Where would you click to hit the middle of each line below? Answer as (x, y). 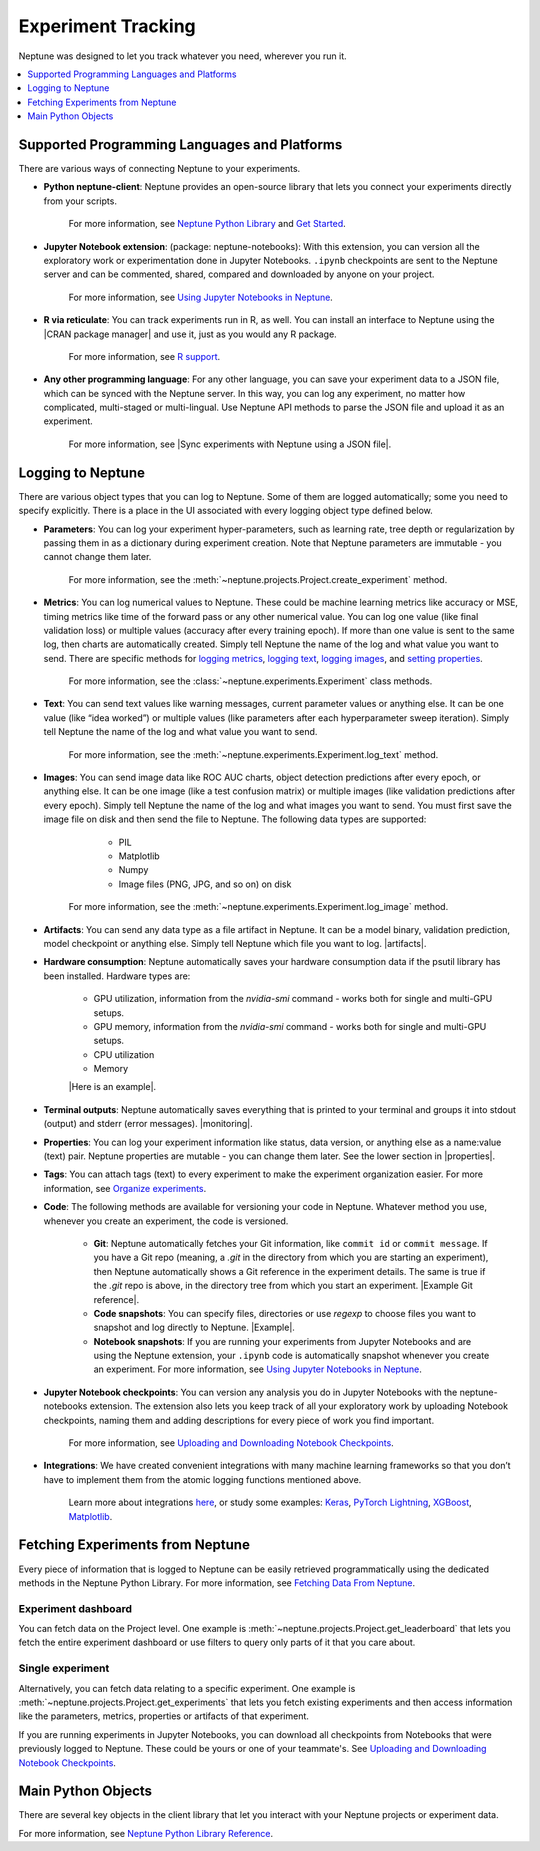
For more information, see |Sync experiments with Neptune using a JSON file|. (230, 444)
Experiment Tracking (107, 26)
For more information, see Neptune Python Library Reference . (146, 1833)
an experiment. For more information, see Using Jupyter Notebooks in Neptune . (257, 1369)
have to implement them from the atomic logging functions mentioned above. (202, 1479)
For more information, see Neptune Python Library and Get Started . (207, 224)
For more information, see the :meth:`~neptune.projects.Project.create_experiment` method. (258, 579)
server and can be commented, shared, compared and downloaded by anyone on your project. (239, 274)
